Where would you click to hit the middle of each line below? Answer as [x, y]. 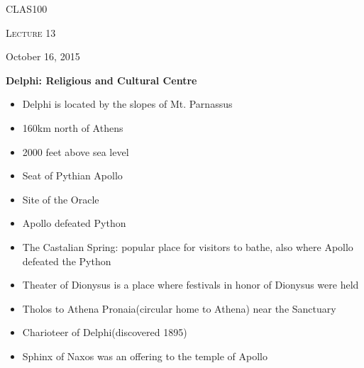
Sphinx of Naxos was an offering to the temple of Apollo [145, 356]
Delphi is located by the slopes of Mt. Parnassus [127, 104]
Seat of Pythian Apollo [72, 175]
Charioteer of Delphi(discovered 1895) [105, 332]
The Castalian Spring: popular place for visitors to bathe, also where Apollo [188, 246]
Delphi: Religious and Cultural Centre [101, 80]
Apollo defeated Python [74, 223]
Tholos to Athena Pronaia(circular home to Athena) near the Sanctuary [179, 308]
